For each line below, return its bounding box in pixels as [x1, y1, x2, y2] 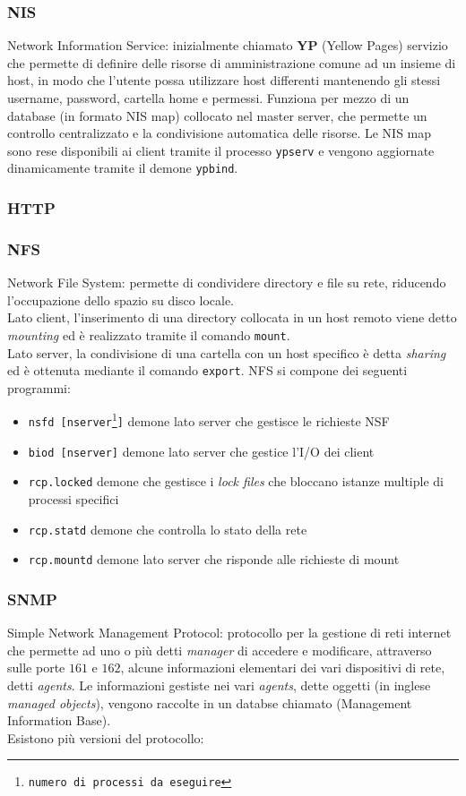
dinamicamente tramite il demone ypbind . [7, 158, 238, 177]
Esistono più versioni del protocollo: [7, 728, 204, 747]
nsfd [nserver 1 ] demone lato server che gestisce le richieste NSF [28, 409, 390, 431]
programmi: [7, 378, 71, 397]
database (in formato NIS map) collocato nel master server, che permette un [7, 106, 427, 124]
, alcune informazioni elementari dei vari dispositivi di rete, [120, 658, 445, 677]
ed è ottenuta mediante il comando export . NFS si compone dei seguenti [7, 361, 408, 380]
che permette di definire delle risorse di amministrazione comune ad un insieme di [7, 53, 456, 72]
